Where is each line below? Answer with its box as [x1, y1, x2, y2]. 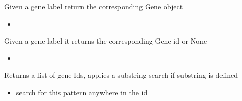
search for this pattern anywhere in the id [16, 87, 148, 97]
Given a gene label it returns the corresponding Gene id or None [4, 35, 207, 46]
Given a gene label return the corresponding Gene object [4, 1, 183, 11]
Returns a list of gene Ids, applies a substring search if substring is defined [4, 70, 238, 80]
